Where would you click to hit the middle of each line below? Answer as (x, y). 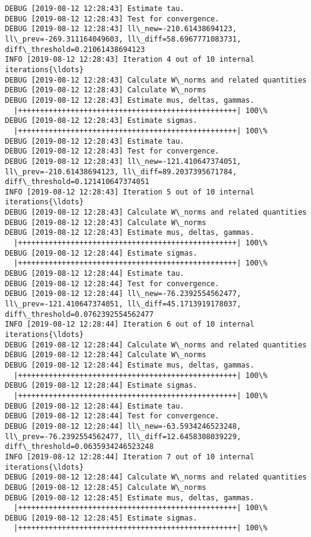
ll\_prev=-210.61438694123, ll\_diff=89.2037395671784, (121, 172)
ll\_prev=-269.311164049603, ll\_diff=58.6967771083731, (123, 39)
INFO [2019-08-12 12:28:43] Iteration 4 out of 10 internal (130, 60)
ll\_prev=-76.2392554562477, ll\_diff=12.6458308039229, (123, 436)
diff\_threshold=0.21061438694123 (75, 49)
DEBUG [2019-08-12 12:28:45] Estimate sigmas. (101, 518)
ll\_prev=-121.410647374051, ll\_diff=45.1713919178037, (123, 304)
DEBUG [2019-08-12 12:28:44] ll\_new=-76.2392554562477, (123, 294)
